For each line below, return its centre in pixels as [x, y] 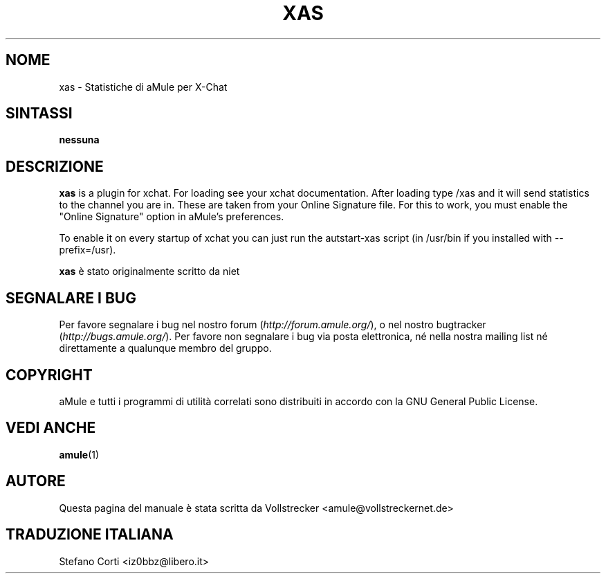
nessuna [79, 140]
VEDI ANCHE [51, 428]
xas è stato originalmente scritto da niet [149, 271]
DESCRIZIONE [55, 166]
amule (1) [79, 454]
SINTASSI [39, 114]
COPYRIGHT [49, 375]
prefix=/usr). [88, 250]
